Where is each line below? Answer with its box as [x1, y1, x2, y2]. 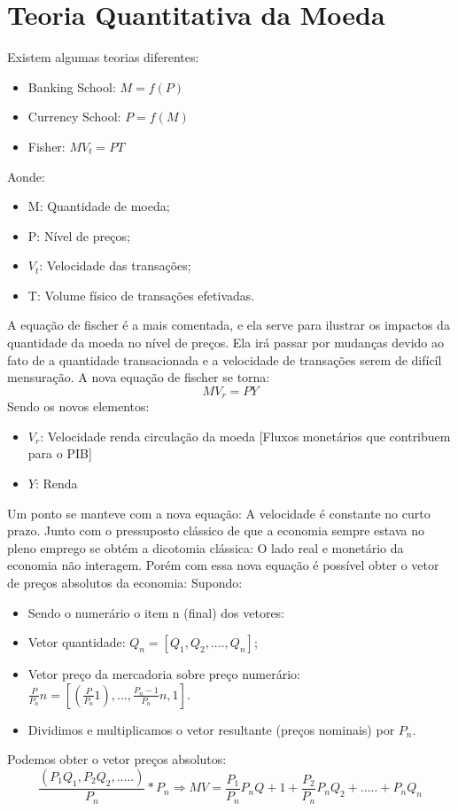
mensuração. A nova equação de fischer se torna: [7, 368, 270, 386]
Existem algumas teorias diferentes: [7, 48, 199, 66]
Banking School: [27, 77, 116, 96]
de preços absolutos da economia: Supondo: [7, 573, 243, 592]
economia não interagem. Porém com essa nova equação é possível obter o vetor [7, 556, 439, 574]
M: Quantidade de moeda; [27, 197, 170, 215]
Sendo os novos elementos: [7, 397, 150, 416]
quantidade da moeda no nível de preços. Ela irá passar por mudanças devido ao [7, 333, 445, 352]
